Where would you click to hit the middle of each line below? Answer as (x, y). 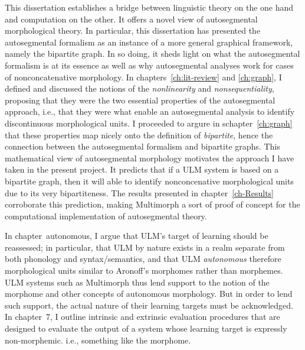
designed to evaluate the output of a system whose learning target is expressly (146, 328)
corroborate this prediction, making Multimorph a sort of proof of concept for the (152, 204)
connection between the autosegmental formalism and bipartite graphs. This (142, 146)
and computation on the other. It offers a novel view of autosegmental (131, 19)
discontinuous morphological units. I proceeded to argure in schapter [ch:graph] (149, 123)
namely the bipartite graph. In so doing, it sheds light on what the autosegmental (152, 54)
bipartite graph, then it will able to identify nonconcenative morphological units (149, 181)
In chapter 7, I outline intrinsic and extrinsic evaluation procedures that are (142, 317)
